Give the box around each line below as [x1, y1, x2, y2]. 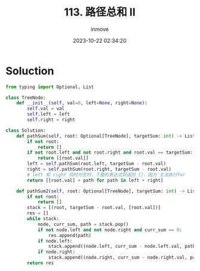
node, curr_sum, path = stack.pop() [37, 221, 129, 227]
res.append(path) [48, 232, 92, 238]
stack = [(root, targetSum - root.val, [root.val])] [27, 205, 161, 211]
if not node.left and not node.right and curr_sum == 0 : [37, 227, 183, 233]
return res [27, 260, 54, 266]
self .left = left [27, 111, 70, 117]
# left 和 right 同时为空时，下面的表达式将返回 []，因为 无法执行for [27, 172, 186, 177]
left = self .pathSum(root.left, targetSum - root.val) [27, 161, 167, 167]
